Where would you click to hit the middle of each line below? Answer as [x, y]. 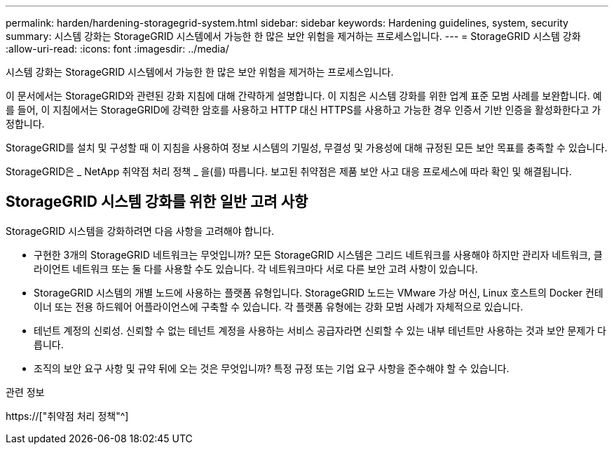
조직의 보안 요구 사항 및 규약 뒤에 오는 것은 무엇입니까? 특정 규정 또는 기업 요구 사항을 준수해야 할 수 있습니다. [272, 368]
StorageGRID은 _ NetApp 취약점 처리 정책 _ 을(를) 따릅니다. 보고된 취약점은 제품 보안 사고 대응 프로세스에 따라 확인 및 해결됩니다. [289, 171]
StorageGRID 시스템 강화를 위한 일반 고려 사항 [157, 202]
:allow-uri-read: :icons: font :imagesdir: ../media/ [117, 49]
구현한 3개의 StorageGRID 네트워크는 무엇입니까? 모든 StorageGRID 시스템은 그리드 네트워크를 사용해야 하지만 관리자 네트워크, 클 [318, 254]
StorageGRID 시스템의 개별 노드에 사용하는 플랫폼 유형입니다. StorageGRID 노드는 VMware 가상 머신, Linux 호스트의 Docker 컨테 [319, 292]
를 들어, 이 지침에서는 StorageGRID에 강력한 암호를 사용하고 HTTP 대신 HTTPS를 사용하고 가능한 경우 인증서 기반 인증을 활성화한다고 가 [303, 110]
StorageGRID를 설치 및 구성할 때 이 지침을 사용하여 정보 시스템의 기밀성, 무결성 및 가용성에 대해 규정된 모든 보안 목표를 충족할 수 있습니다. [307, 148]
